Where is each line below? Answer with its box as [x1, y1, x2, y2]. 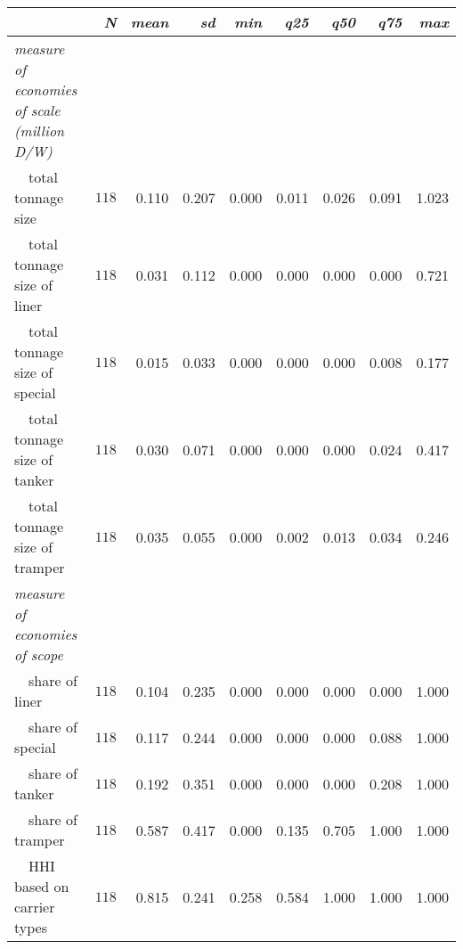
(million [14, 120, 65, 141]
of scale [14, 100, 61, 120]
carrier [14, 896, 55, 917]
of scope [14, 644, 63, 665]
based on [14, 876, 69, 896]
